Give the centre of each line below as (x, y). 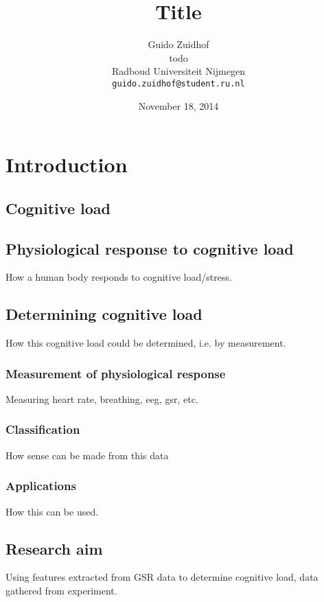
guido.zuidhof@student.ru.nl (178, 83)
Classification (43, 429)
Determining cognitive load (104, 314)
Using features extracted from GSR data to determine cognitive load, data (162, 577)
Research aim (54, 548)
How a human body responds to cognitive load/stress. (119, 277)
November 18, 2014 (178, 105)
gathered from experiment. (61, 590)
